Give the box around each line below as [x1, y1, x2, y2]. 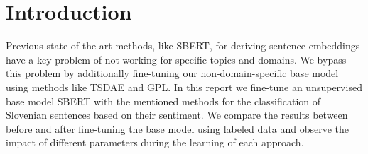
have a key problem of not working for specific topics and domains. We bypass [6, 52, 347, 66]
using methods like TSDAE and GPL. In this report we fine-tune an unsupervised [6, 79, 362, 94]
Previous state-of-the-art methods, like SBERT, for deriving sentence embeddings [6, 38, 360, 53]
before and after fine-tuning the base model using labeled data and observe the [6, 121, 349, 136]
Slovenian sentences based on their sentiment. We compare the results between [6, 107, 348, 122]
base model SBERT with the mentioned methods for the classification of [6, 93, 321, 108]
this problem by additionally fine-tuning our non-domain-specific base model [6, 66, 339, 81]
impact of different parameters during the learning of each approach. [6, 135, 304, 150]
